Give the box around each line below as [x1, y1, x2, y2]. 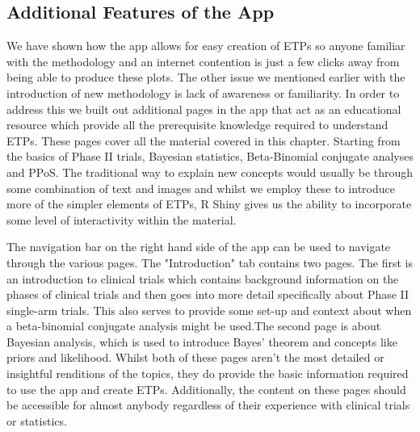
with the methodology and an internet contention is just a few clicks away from [6, 52, 400, 69]
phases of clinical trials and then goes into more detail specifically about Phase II [6, 286, 409, 303]
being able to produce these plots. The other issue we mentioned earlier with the [6, 69, 405, 86]
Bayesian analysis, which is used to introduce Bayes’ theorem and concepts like [6, 333, 397, 350]
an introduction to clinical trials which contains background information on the [6, 270, 399, 287]
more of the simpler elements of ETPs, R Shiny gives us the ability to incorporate [6, 195, 412, 212]
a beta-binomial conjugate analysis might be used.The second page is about [6, 317, 381, 334]
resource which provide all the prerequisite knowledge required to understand [6, 116, 388, 133]
